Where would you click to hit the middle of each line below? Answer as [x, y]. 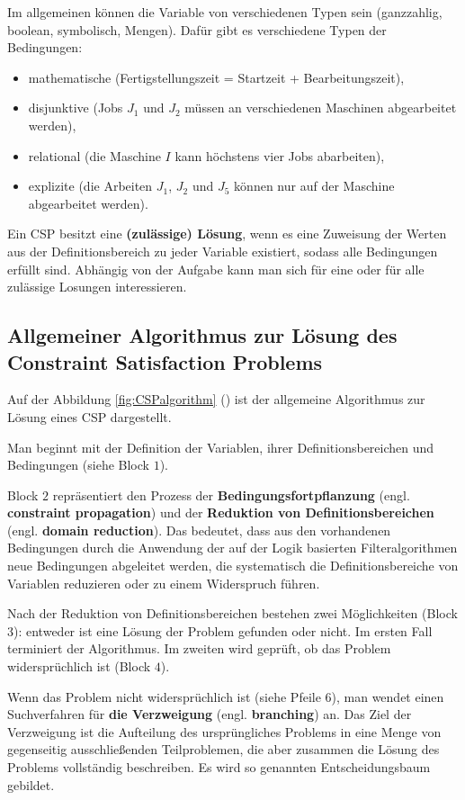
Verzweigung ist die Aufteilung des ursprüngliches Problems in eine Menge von [224, 731]
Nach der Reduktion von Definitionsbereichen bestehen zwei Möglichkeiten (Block [232, 613]
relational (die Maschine [94, 155]
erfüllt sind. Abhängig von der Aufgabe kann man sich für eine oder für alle [216, 269]
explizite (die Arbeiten [90, 186]
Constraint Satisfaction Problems [165, 361]
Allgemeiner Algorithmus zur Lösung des [202, 335]
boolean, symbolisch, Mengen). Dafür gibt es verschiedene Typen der [197, 29]
